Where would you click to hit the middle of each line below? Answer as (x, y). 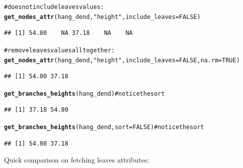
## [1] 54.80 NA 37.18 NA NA (68, 33)
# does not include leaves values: (54, 7)
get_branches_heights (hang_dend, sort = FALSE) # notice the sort (104, 127)
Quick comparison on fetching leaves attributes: (77, 160)
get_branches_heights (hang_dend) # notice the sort (85, 93)
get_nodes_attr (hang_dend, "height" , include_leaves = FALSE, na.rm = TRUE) (122, 60)
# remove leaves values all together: (59, 50)
